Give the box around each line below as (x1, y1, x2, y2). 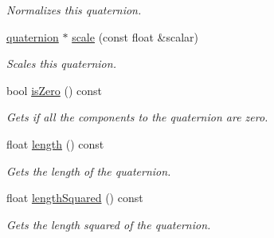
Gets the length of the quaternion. (6, 162, 171, 179)
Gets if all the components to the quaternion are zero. (6, 109, 268, 125)
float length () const (6, 135, 104, 152)
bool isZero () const (6, 81, 102, 98)
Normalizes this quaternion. (6, 2, 142, 18)
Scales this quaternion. (6, 55, 116, 72)
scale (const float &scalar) (72, 28, 199, 45)
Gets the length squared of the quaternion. (6, 216, 211, 232)
